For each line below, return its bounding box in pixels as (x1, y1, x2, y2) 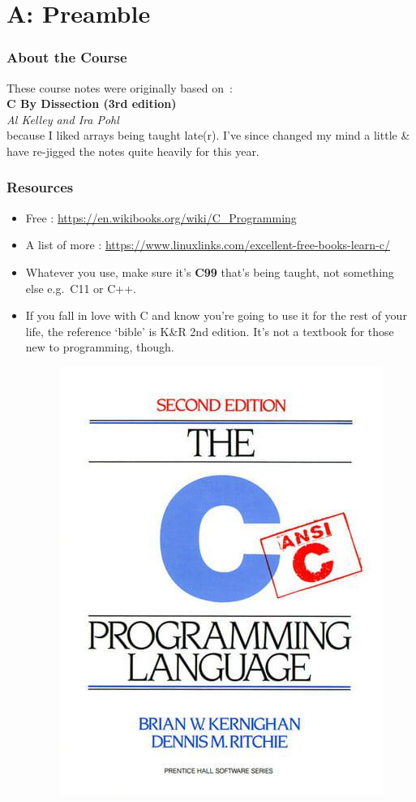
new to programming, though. (25, 338, 174, 356)
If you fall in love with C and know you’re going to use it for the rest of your (25, 307, 407, 324)
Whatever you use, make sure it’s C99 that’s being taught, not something (25, 263, 394, 280)
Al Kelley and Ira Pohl (6, 110, 119, 127)
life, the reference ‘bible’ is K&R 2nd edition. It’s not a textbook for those (25, 322, 394, 339)
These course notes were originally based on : (6, 79, 233, 96)
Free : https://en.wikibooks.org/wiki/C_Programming (25, 209, 297, 226)
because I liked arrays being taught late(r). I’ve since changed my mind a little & (6, 127, 410, 144)
